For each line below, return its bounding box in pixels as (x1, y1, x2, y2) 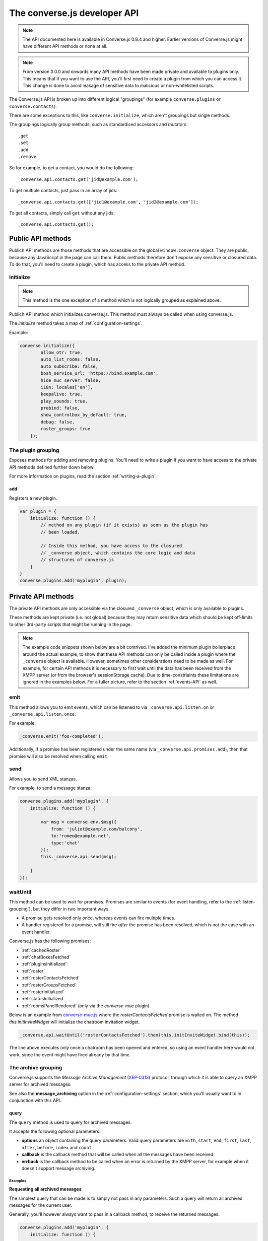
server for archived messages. (9, 1081, 72, 1087)
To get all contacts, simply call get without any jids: (9, 210, 115, 216)
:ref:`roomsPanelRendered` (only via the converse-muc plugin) (21, 1003, 150, 1009)
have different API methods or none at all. (22, 43, 108, 49)
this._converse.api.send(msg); (40, 854, 117, 860)
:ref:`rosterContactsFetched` (21, 975, 80, 981)
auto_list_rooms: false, (40, 356, 101, 362)
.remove (18, 154, 37, 160)
